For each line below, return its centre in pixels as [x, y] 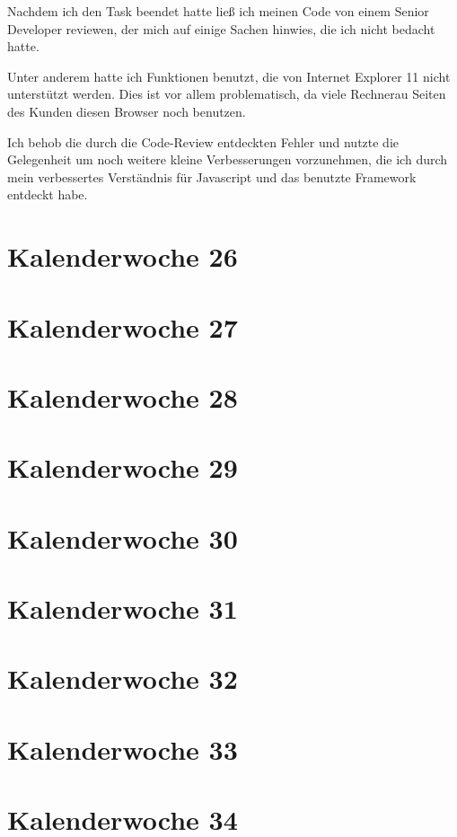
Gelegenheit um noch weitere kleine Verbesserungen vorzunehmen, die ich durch [228, 159]
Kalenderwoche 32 [123, 678]
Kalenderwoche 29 [123, 467]
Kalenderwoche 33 [123, 749]
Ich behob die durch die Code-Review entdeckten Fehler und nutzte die [203, 141]
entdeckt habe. [48, 194]
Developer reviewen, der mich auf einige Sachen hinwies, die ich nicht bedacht [221, 28]
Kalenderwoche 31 [123, 608]
